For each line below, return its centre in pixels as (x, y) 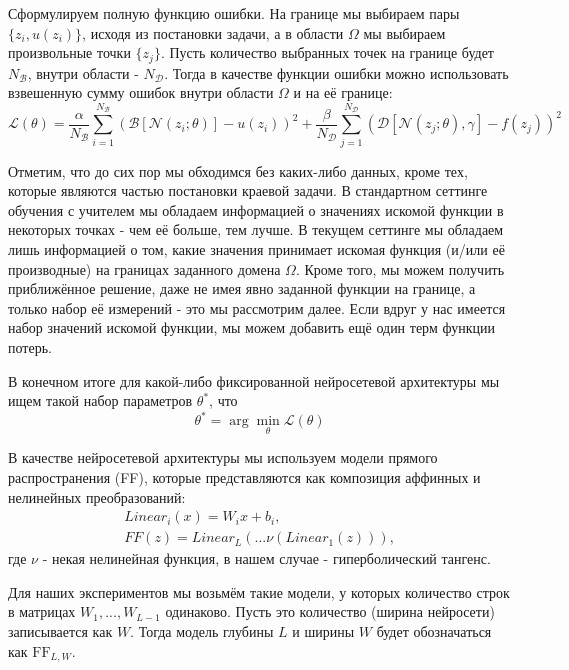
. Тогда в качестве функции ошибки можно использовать (336, 72)
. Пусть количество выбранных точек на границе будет (327, 52)
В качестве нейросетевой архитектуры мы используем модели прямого (223, 457)
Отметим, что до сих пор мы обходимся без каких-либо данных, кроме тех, (238, 170)
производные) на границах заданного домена (144, 268)
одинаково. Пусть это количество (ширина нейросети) (330, 611)
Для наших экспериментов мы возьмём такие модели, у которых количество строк (259, 591)
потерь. (30, 346)
